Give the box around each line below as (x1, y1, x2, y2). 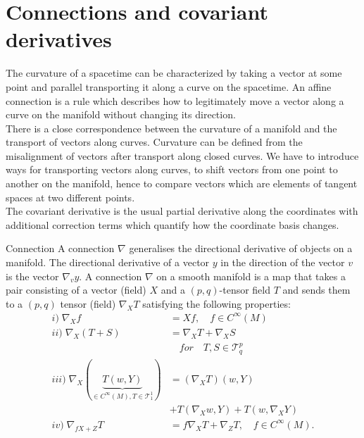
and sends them (282, 282, 351, 297)
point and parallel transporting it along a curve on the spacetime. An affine (6, 79, 332, 94)
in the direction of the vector (220, 255, 345, 270)
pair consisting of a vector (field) (6, 282, 146, 297)
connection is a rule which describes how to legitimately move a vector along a (6, 93, 344, 108)
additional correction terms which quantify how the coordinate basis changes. (6, 217, 339, 232)
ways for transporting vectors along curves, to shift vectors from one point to (6, 162, 338, 177)
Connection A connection (6, 241, 115, 256)
